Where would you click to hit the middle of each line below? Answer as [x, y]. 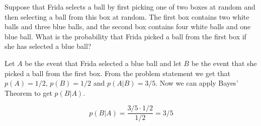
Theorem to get [28, 92]
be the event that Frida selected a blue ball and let [103, 63]
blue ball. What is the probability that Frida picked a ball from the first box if [125, 36]
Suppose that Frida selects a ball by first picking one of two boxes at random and [130, 7]
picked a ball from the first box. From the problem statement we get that [117, 73]
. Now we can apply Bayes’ [197, 83]
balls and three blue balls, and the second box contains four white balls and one [128, 26]
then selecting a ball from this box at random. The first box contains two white [127, 16]
